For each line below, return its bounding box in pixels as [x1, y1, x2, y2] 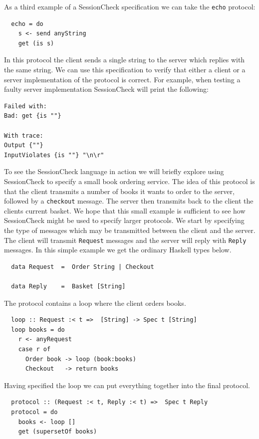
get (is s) [18, 39, 54, 47]
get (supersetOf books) [18, 428, 97, 436]
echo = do [11, 20, 43, 27]
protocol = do [11, 408, 58, 416]
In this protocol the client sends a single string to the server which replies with [4, 54, 245, 65]
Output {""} [4, 142, 43, 149]
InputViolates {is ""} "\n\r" [4, 151, 104, 159]
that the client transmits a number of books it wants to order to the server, [4, 186, 235, 196]
